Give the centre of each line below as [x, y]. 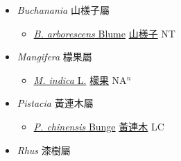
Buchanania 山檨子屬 [63, 10]
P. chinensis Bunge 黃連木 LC [99, 126]
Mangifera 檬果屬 [54, 57]
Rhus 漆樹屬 [44, 150]
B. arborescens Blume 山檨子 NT [104, 33]
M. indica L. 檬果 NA [80, 79]
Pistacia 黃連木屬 [55, 103]
